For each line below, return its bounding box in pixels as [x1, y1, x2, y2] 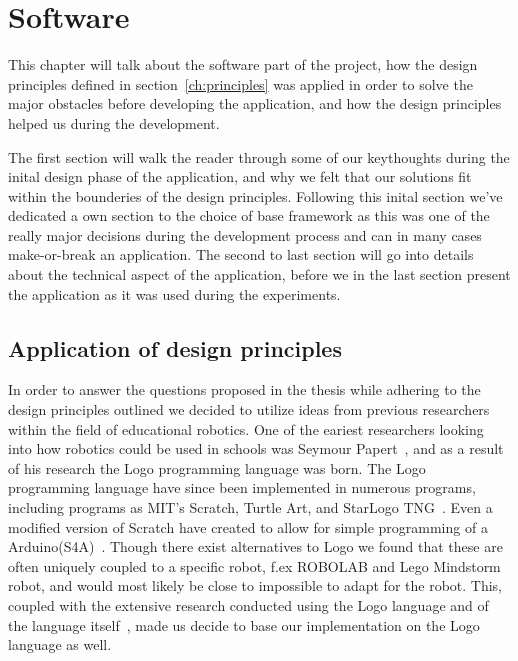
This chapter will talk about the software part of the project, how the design [8, 54, 478, 75]
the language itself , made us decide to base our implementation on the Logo [8, 614, 480, 635]
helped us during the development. [8, 112, 220, 133]
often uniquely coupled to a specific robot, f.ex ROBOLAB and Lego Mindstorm [8, 555, 501, 576]
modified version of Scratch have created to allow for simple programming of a [8, 516, 488, 537]
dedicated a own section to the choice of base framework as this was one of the [8, 205, 490, 226]
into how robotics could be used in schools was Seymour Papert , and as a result [8, 438, 504, 459]
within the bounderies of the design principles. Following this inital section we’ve [8, 185, 503, 206]
